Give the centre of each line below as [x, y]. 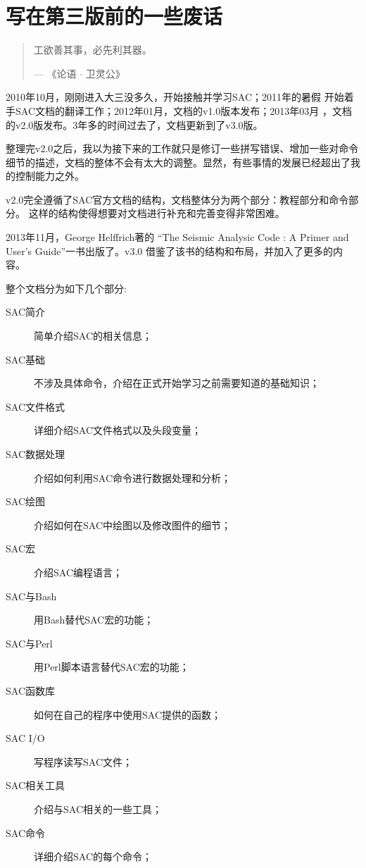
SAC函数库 [30, 690]
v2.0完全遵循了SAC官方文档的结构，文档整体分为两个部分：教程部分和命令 [177, 199]
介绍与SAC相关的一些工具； [98, 808]
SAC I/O [25, 738]
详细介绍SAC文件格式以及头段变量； [118, 430]
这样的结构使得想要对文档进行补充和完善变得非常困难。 [157, 213]
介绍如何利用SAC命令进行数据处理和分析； [132, 477]
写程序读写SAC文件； [83, 761]
